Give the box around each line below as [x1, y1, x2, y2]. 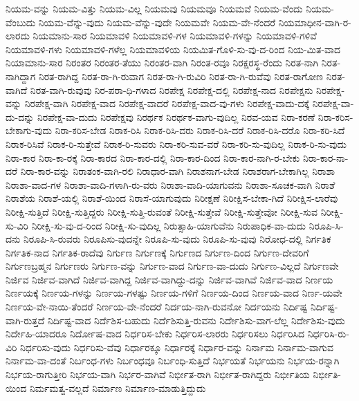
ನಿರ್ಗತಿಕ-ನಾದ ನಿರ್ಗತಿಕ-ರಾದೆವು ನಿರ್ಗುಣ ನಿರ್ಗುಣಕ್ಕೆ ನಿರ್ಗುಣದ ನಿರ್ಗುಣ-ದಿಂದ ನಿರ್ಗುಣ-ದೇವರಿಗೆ [6, 245, 309, 259]
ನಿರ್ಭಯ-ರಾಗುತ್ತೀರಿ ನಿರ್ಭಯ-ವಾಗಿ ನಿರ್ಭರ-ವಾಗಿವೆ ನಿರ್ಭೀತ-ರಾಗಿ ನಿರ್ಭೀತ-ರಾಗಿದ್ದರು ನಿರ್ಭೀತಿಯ [6, 367, 310, 382]
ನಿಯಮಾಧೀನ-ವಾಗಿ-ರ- [278, 15, 351, 29]
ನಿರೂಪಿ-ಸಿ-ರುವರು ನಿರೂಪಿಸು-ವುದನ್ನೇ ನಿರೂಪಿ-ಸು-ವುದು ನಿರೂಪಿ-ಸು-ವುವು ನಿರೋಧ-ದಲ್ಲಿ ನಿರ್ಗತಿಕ [23, 232, 331, 246]
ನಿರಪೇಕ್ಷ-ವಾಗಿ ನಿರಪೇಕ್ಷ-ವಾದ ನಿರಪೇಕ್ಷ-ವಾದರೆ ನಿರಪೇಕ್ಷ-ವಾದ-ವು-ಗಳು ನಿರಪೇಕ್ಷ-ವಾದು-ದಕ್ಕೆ [24, 96, 310, 111]
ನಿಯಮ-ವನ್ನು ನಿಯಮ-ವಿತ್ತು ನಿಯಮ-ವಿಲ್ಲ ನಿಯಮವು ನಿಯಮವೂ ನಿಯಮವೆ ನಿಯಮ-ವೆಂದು [6, 1, 303, 15]
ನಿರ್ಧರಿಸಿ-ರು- [307, 326, 349, 341]
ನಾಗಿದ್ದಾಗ [6, 68, 36, 83]
